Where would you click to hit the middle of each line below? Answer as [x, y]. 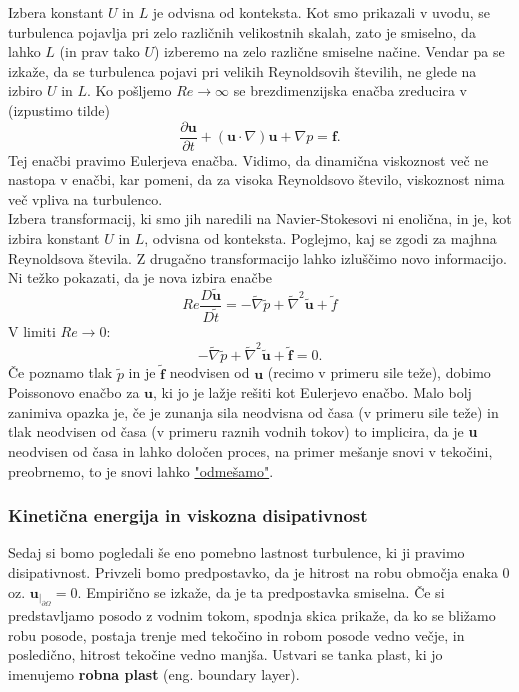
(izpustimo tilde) [59, 109]
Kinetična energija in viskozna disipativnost [188, 515]
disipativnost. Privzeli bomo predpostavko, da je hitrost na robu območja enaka [253, 572]
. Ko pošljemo [129, 90]
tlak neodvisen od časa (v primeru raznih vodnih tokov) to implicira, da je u [243, 431]
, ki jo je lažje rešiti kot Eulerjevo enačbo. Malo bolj [312, 392]
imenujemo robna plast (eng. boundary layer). [154, 673]
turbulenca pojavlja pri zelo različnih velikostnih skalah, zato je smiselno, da [242, 31]
